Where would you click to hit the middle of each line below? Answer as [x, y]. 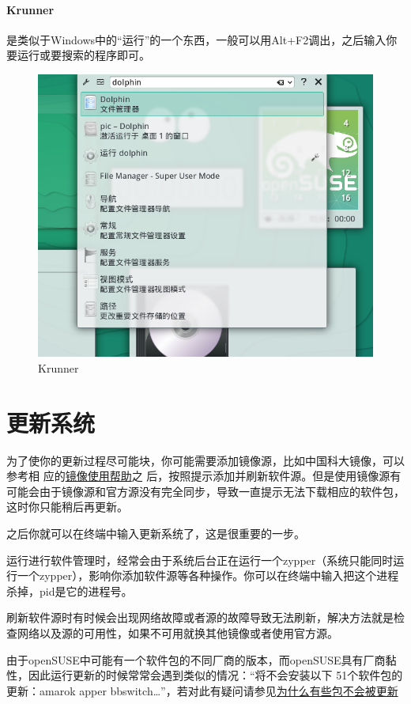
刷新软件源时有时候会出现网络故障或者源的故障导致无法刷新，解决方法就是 [200, 617]
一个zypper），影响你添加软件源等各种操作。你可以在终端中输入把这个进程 [208, 575]
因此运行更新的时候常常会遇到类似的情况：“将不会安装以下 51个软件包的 [215, 675]
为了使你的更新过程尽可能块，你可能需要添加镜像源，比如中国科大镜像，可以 [205, 460]
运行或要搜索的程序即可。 [83, 55]
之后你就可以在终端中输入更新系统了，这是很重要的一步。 [156, 534]
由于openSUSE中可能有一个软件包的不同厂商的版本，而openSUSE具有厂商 [196, 659]
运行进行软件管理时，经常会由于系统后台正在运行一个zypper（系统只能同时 [200, 560]
